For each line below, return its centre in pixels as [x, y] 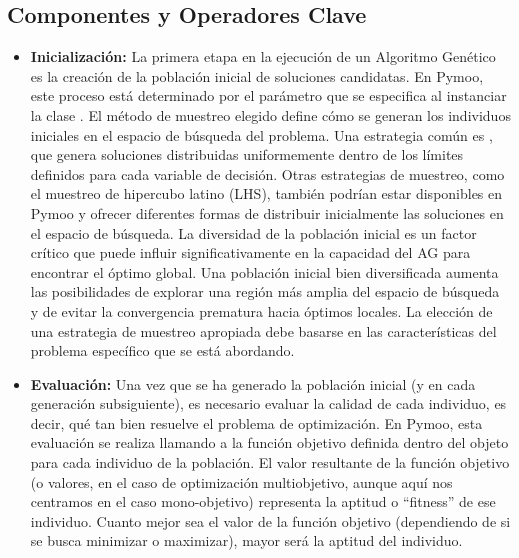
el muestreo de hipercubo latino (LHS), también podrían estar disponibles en [266, 193]
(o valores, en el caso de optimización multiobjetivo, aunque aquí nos [241, 481]
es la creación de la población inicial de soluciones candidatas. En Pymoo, [257, 75]
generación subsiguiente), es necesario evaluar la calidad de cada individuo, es [268, 403]
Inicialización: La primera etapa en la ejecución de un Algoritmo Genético [263, 56]
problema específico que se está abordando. [162, 350]
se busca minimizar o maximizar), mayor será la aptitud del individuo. [246, 540]
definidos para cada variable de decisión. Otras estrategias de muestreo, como [267, 173]
